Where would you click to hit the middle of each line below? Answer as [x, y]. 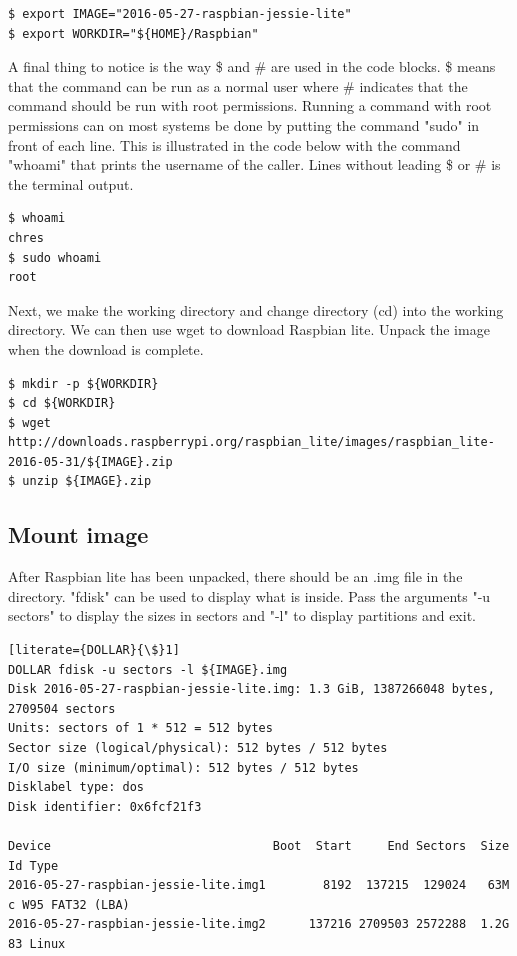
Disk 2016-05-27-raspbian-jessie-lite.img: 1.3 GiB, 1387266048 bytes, [251, 689]
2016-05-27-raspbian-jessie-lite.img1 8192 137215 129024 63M [259, 885]
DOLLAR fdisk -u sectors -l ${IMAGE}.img [148, 669]
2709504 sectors [62, 708]
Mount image [78, 534]
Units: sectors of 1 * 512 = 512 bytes [140, 728]
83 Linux [37, 943]
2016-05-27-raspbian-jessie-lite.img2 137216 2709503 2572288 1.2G [259, 924]
